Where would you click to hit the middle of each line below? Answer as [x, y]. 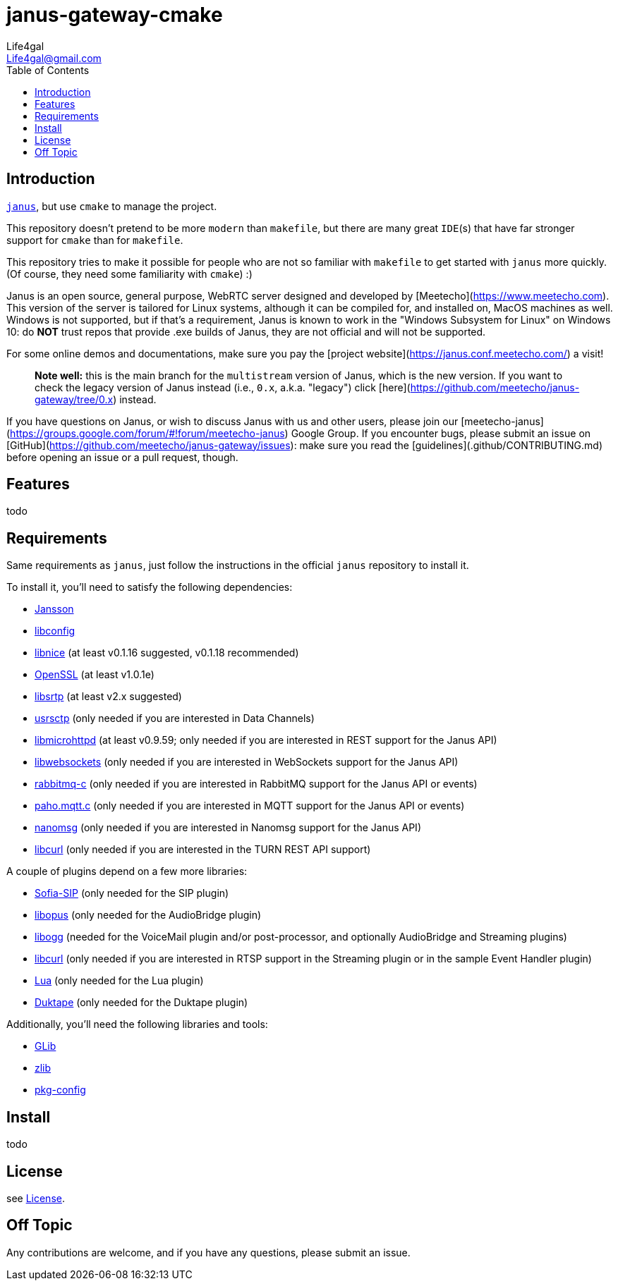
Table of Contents [48, 70]
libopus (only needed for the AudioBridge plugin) [148, 915]
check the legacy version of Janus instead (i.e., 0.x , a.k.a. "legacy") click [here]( [223, 387]
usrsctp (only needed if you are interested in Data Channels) [175, 718]
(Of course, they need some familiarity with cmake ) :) [129, 274]
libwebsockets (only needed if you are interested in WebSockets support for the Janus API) [247, 762]
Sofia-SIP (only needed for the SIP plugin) [132, 893]
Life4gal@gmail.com [54, 58]
